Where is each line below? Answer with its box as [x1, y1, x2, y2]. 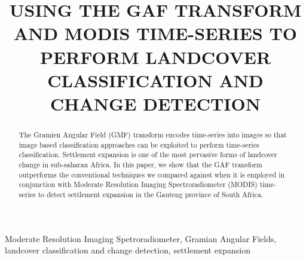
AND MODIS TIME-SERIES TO [13, 21, 298, 45]
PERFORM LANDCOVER [39, 44, 271, 69]
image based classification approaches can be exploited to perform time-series [19, 139, 259, 149]
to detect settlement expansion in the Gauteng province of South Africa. [38, 189, 264, 199]
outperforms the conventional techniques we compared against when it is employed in [19, 169, 285, 179]
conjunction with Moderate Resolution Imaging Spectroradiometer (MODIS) [19, 179, 258, 189]
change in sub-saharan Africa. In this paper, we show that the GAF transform [19, 159, 262, 169]
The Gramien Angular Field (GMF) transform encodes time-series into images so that [19, 129, 287, 139]
